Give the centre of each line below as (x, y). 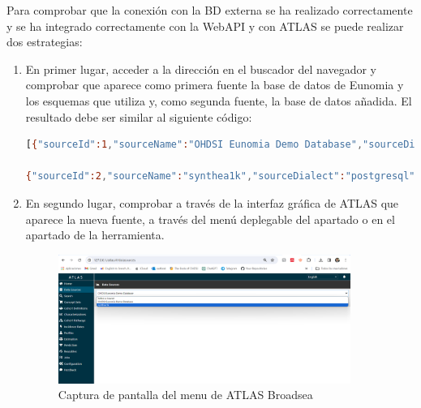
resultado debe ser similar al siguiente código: (139, 116)
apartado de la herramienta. (95, 235)
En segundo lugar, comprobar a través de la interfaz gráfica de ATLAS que (212, 202)
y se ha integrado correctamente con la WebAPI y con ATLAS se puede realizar (205, 26)
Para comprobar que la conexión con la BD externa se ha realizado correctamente (210, 10)
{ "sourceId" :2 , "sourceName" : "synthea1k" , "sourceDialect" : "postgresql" (220, 176)
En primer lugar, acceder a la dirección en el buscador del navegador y (201, 69)
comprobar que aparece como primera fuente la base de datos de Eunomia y (215, 85)
